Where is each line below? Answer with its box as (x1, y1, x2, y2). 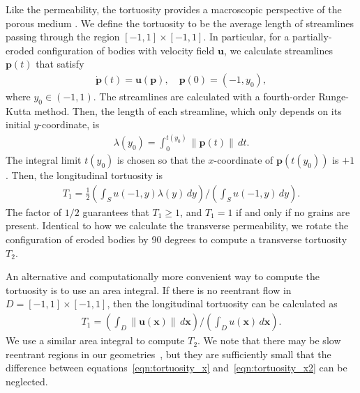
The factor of (6, 204, 62, 219)
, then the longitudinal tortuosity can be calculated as (107, 296, 338, 311)
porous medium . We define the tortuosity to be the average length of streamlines (6, 15, 354, 30)
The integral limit (6, 153, 82, 167)
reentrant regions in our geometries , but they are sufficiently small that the (6, 346, 331, 361)
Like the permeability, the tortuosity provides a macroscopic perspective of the (6, 2, 342, 16)
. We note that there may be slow (197, 333, 341, 348)
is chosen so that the (117, 153, 205, 167)
